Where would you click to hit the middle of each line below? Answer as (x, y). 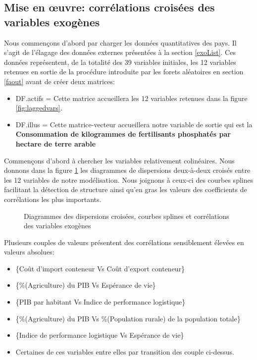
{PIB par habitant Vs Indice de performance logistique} (101, 302)
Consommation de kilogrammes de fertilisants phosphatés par (123, 134)
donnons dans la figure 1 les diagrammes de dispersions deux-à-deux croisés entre (127, 170)
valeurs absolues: (29, 252)
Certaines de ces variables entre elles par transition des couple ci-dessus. (125, 351)
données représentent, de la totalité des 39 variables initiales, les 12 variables (120, 62)
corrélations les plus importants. (53, 199)
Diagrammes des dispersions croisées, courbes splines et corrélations (127, 216)
